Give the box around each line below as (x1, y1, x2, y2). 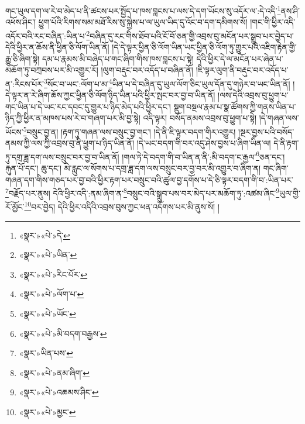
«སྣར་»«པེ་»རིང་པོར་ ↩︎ (19, 268, 88, 280)
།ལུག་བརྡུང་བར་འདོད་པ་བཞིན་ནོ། (101, 64, 193, 76)
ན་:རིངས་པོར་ (5, 77, 44, 89)
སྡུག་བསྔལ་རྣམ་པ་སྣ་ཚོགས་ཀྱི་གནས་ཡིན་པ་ (173, 100, 296, 112)
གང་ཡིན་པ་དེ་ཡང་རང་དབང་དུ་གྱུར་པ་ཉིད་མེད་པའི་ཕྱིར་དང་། (5, 100, 171, 112)
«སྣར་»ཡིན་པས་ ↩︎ (19, 347, 74, 359)
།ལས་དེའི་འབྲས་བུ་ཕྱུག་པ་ (218, 89, 289, 101)
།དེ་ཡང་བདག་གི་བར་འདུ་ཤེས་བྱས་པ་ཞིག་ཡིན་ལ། (136, 137, 271, 149)
